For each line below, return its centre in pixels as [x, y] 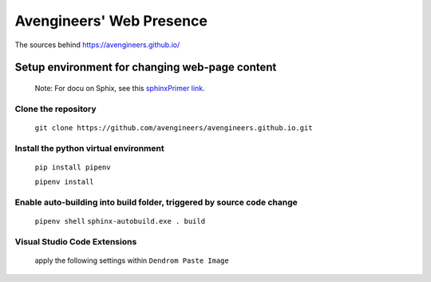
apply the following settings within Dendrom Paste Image [132, 260]
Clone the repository [55, 109]
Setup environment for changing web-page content [146, 68]
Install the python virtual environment [89, 148]
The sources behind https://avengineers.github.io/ [97, 45]
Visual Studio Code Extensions [76, 241]
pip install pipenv [73, 167]
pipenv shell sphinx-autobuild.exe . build [120, 221]
